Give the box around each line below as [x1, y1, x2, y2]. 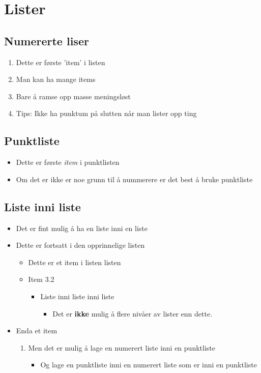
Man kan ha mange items [16, 74, 96, 84]
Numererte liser [4, 33, 89, 48]
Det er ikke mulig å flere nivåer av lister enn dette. [52, 308, 213, 319]
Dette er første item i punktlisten [16, 157, 120, 167]
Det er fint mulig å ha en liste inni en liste [16, 222, 148, 233]
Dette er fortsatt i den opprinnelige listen [16, 240, 145, 250]
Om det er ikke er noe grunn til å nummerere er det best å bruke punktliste [16, 174, 253, 184]
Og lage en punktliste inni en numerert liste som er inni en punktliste [40, 359, 257, 370]
